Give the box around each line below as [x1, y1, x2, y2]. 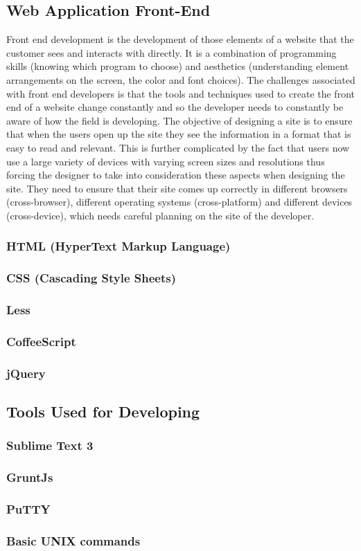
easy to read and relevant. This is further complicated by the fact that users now [6, 140, 350, 154]
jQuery [6, 364, 46, 381]
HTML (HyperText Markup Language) [6, 237, 231, 255]
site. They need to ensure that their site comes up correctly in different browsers [6, 181, 348, 195]
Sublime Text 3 [6, 437, 94, 454]
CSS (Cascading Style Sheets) [6, 269, 177, 287]
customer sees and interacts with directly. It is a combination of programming [6, 45, 337, 60]
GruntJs [6, 469, 53, 486]
